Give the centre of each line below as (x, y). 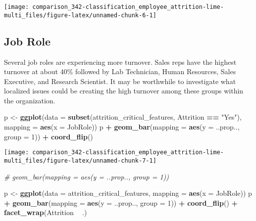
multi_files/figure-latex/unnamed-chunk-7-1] (80, 160)
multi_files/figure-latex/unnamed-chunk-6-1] (80, 15)
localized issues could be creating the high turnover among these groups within (124, 91)
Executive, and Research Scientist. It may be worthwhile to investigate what (120, 81)
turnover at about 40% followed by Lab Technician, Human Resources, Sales (120, 71)
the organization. (30, 100)
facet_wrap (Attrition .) (46, 212)
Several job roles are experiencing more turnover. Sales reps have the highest (120, 62)
